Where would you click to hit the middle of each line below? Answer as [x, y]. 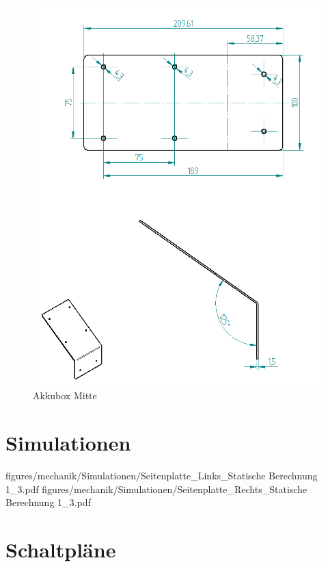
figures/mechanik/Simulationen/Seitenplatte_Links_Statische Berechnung [162, 475]
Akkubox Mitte [65, 395]
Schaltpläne [61, 549]
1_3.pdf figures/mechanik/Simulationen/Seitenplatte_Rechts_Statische [156, 489]
